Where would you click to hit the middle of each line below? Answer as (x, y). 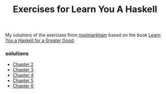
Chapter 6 (23, 86)
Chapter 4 (23, 75)
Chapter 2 (23, 65)
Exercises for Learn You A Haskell (85, 9)
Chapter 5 (23, 81)
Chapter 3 (23, 70)
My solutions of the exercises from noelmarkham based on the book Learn (83, 35)
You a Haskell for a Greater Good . (40, 40)
